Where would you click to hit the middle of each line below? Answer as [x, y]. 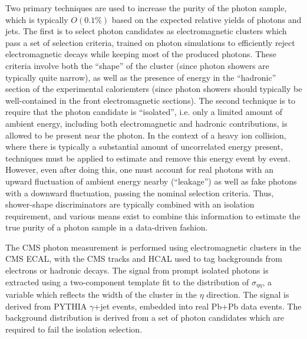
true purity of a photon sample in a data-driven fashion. [107, 227]
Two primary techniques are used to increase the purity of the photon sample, [146, 8]
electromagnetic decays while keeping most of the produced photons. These [141, 54]
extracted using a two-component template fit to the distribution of [127, 282]
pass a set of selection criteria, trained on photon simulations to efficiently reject [150, 42]
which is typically [37, 19]
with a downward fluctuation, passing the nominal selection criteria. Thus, [140, 192]
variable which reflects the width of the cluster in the [101, 294]
